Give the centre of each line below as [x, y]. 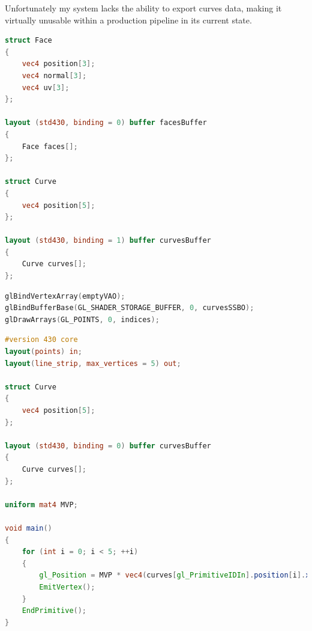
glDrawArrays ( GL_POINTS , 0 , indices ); [82, 319]
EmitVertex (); [67, 587]
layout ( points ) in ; [43, 352]
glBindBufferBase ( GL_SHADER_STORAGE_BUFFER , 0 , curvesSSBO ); [130, 308]
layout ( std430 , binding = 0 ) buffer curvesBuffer [108, 446]
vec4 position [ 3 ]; [58, 64]
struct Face [28, 41]
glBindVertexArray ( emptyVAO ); [65, 296]
